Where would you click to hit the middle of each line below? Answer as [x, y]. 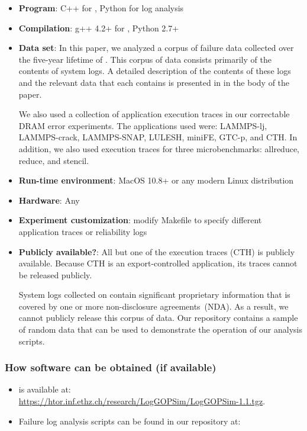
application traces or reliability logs [83, 231]
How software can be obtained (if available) [111, 367]
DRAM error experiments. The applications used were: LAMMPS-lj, [143, 125]
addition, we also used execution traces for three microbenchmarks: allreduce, [159, 148]
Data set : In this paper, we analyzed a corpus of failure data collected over [156, 48]
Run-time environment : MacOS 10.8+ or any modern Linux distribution [156, 180]
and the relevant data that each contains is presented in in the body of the [154, 82]
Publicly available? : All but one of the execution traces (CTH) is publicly [157, 251]
